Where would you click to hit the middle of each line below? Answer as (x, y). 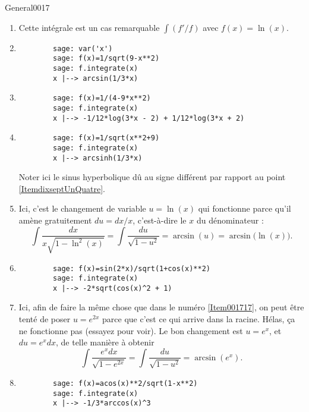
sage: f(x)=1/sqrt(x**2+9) (106, 138)
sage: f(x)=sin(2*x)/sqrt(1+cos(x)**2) (132, 268)
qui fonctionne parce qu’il (245, 208)
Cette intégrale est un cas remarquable (89, 27)
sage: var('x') (83, 48)
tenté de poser (45, 319)
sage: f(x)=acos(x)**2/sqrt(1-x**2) (125, 383)
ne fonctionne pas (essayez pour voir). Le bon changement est (131, 330)
